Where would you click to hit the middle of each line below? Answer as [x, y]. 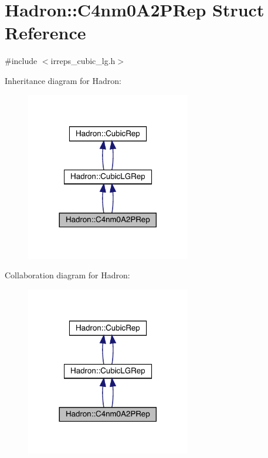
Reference [45, 33]
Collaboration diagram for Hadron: [67, 275]
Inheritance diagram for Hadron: [63, 80]
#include [21, 61]
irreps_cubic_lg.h [83, 61]
